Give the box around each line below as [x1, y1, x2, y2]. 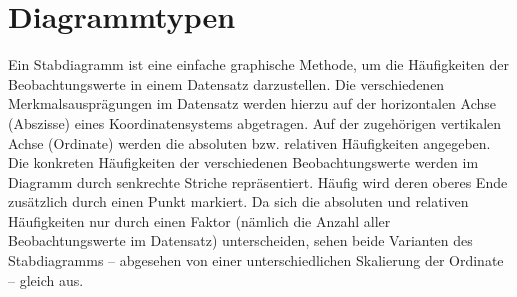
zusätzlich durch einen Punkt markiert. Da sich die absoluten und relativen [8, 191, 469, 212]
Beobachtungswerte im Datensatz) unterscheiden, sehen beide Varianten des [8, 230, 473, 251]
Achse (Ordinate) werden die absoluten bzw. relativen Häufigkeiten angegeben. [8, 132, 491, 153]
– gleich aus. [8, 269, 84, 290]
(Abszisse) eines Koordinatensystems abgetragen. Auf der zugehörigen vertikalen [8, 112, 502, 133]
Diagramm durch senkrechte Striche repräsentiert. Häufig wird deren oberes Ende [8, 171, 508, 192]
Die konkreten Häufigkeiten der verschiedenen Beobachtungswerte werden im [8, 152, 479, 173]
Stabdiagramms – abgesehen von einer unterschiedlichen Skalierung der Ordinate [8, 250, 504, 271]
